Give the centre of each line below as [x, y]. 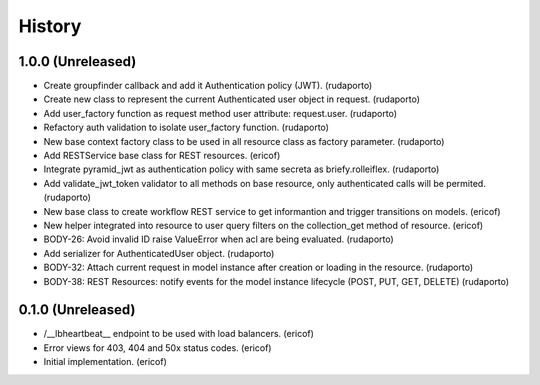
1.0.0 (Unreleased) [77, 61]
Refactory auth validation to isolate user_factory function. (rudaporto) [186, 127]
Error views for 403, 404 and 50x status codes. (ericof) [157, 347]
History [50, 26]
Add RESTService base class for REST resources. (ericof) [162, 156]
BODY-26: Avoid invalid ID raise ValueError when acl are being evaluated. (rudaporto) [218, 239]
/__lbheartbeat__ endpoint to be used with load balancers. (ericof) [179, 334]
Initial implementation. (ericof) [105, 362]
